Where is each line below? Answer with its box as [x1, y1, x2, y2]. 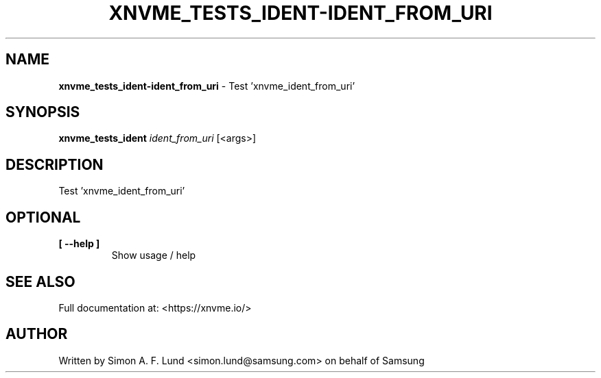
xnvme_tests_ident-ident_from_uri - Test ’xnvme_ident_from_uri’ [58, 79, 355, 92]
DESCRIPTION [5, 155, 104, 173]
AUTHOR [5, 325, 68, 343]
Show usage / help [111, 249, 196, 262]
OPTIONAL [5, 208, 81, 226]
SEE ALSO [5, 273, 75, 290]
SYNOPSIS [5, 103, 80, 121]
